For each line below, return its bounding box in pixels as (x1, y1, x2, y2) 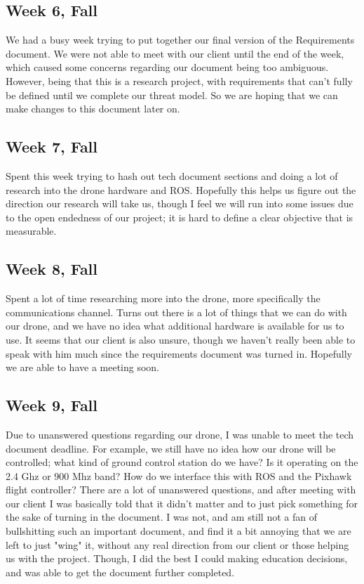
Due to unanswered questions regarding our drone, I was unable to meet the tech (6, 427, 354, 441)
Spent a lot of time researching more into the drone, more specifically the (6, 291, 321, 306)
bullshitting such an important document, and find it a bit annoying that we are (6, 524, 351, 538)
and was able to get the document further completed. (6, 564, 235, 579)
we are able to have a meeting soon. (6, 360, 160, 375)
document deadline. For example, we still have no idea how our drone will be (6, 441, 336, 455)
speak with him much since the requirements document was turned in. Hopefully (6, 346, 352, 361)
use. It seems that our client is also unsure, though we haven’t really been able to (6, 332, 356, 346)
